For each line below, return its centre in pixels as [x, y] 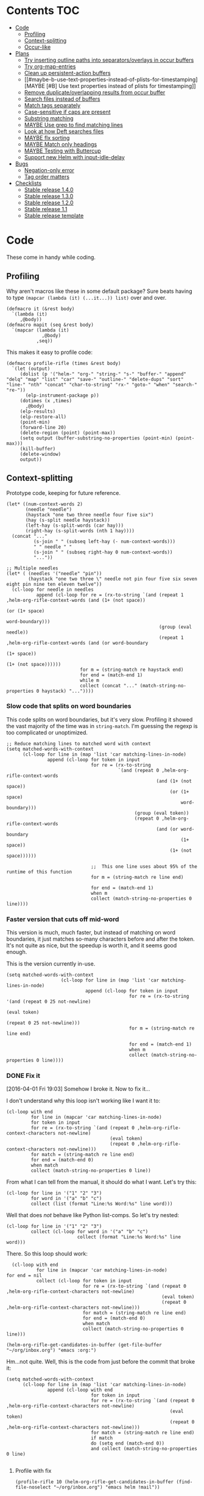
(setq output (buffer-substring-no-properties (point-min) [96, 438]
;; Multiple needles [33, 568]
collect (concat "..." [109, 685]
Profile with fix [33, 1471]
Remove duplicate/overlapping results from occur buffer [95, 92]
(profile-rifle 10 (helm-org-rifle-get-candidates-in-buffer [94, 1482]
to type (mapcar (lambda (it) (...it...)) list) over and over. [86, 297]
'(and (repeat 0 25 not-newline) [49, 1002]
